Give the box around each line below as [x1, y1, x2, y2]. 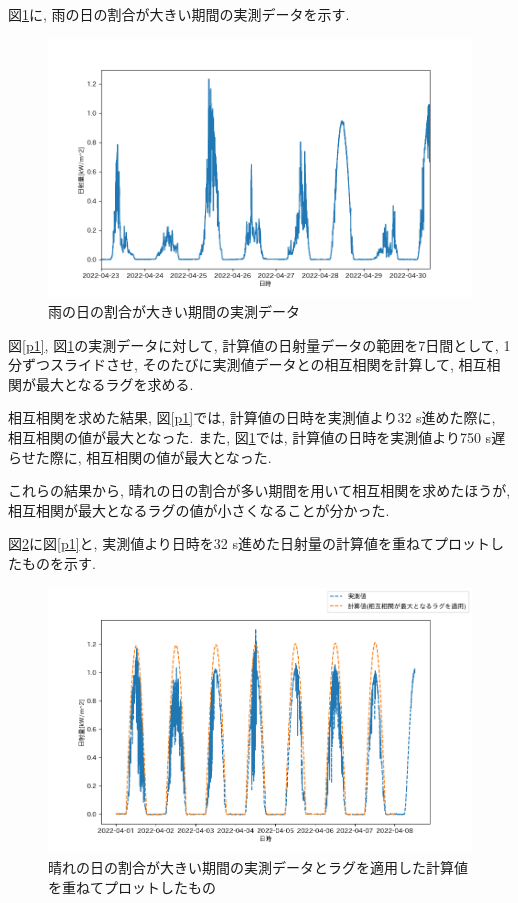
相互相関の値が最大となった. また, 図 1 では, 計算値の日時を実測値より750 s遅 [8, 426, 506, 447]
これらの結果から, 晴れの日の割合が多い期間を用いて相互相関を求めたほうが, [8, 480, 511, 501]
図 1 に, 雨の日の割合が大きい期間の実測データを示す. [8, 4, 350, 24]
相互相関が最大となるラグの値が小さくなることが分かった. [8, 499, 390, 520]
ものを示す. [21, 552, 96, 573]
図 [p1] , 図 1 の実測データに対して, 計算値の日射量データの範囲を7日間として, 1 [8, 334, 511, 355]
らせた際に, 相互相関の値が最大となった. [8, 446, 272, 467]
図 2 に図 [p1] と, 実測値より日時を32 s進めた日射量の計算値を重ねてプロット [8, 533, 491, 554]
